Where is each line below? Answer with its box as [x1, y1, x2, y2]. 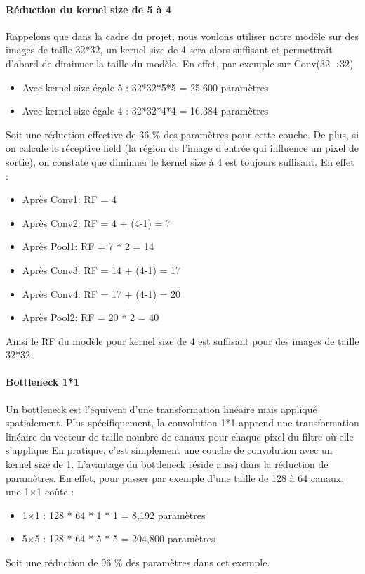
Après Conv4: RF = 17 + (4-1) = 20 [22, 286, 181, 301]
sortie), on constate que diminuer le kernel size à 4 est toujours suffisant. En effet [6, 154, 354, 169]
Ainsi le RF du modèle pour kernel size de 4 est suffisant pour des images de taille [6, 333, 359, 348]
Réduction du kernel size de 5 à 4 [6, 1, 172, 16]
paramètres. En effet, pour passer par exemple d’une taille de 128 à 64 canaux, [6, 470, 345, 485]
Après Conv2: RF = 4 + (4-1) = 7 [22, 215, 171, 230]
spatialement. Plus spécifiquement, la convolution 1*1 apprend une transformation [6, 415, 359, 430]
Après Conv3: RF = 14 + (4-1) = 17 [22, 262, 181, 277]
